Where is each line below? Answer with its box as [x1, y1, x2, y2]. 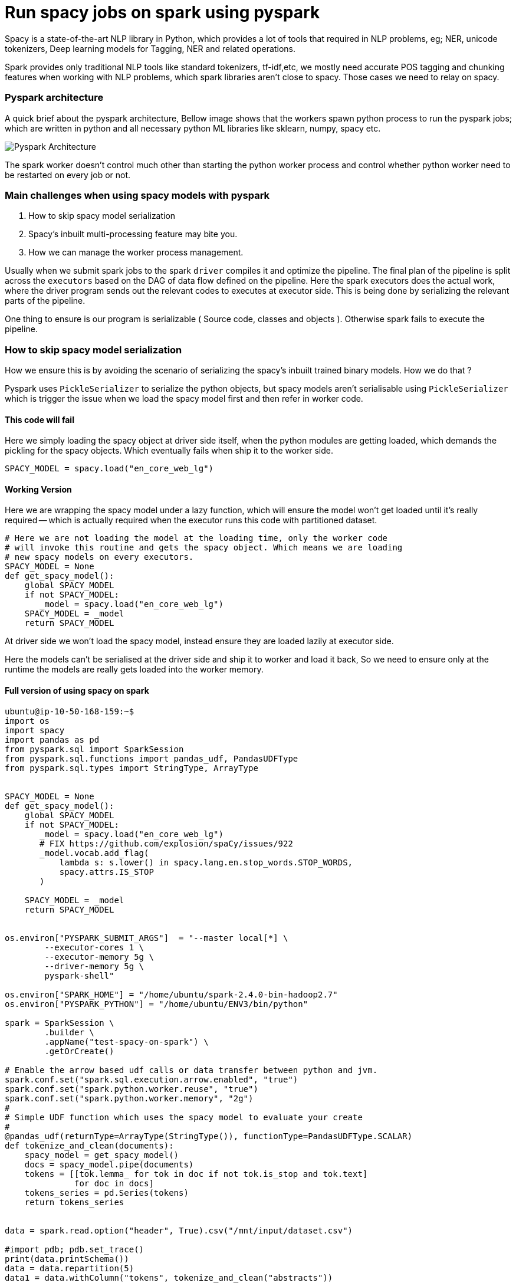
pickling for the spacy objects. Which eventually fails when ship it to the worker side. [5, 445, 333, 456]
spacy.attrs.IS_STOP [59, 867, 154, 877]
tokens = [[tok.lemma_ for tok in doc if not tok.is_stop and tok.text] [24, 1169, 368, 1179]
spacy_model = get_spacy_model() [24, 1150, 179, 1160]
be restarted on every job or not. [5, 169, 131, 180]
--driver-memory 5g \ [44, 961, 144, 971]
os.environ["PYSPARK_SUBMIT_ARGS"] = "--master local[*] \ [5, 933, 288, 943]
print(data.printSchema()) [5, 1254, 129, 1264]
